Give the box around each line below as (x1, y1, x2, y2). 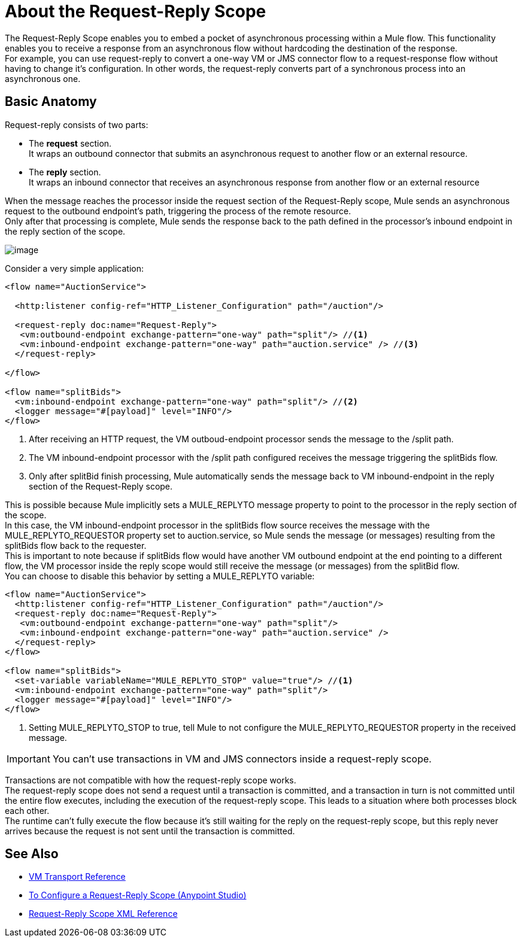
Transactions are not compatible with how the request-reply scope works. (5, 774, 296, 785)
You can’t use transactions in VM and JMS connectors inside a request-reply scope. (52, 752, 432, 765)
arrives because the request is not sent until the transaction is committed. (5, 825, 295, 836)
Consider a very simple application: (5, 263, 144, 274)
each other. (5, 805, 50, 816)
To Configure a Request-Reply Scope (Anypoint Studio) (29, 890, 247, 901)
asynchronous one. (5, 73, 81, 84)
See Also (5, 846, 59, 862)
